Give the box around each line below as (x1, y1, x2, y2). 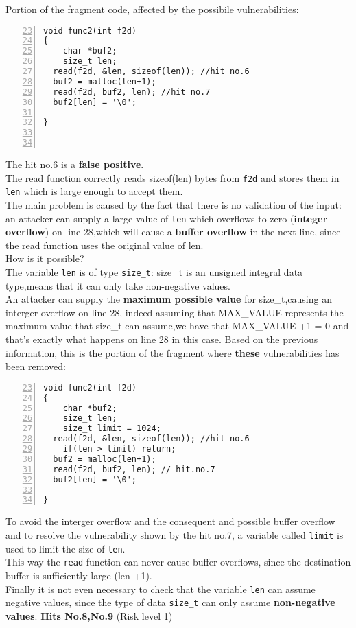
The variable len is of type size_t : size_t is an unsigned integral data (5, 265, 303, 279)
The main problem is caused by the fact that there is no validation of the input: (5, 198, 342, 211)
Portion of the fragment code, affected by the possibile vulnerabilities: (5, 2, 299, 16)
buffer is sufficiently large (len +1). (5, 568, 152, 582)
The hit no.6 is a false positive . (5, 157, 144, 172)
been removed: (5, 359, 66, 373)
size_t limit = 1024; (62, 423, 161, 434)
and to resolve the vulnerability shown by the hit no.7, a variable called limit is (5, 527, 344, 542)
